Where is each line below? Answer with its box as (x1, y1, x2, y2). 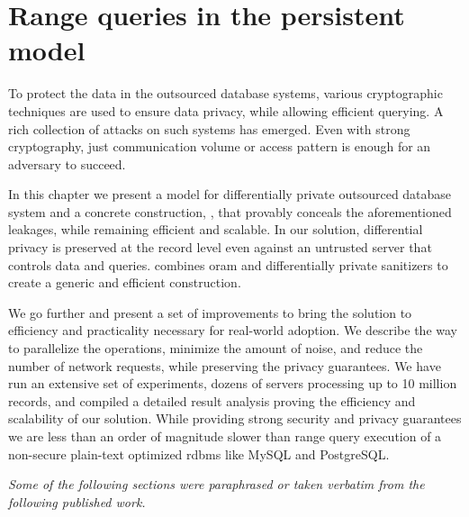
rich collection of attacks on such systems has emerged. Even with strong (8, 119, 410, 138)
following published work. (8, 492, 146, 511)
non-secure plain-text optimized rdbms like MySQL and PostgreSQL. (8, 444, 390, 463)
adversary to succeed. (8, 154, 126, 173)
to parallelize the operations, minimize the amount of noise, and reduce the (8, 339, 423, 358)
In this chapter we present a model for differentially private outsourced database (8, 185, 452, 204)
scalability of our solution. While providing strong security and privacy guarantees (8, 409, 462, 428)
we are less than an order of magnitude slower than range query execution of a (8, 427, 442, 445)
